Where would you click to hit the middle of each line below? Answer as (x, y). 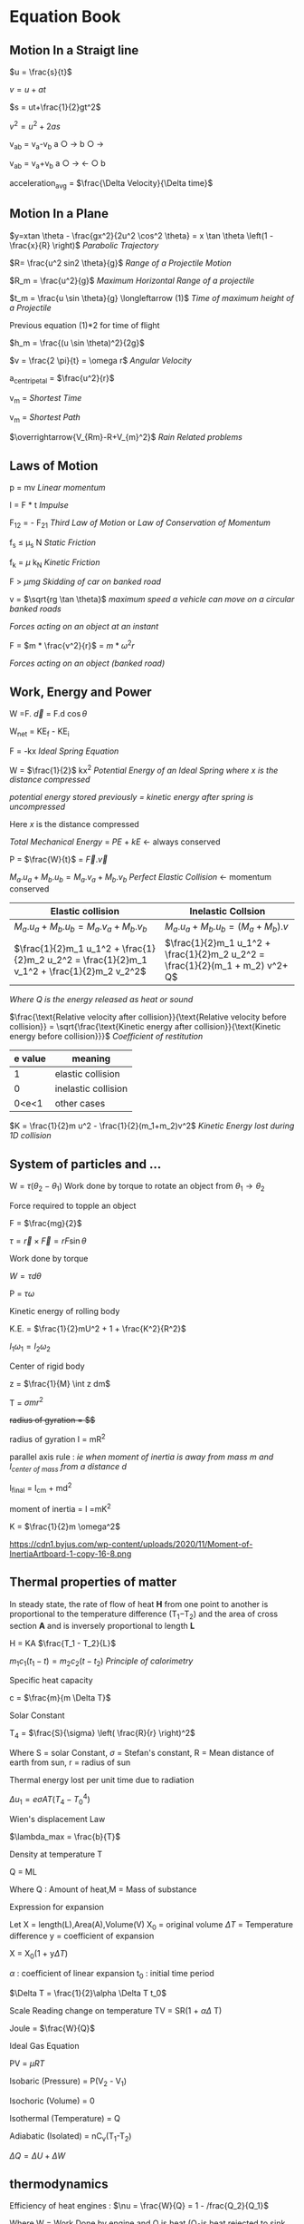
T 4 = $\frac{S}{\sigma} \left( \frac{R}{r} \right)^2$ (103, 1734)
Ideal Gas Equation (44, 2046)
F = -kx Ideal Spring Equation (64, 751)
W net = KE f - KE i (39, 732)
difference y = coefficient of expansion (82, 1936)
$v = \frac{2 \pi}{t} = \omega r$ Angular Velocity (100, 360)
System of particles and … (85, 1164)
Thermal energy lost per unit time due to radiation (102, 1780)
